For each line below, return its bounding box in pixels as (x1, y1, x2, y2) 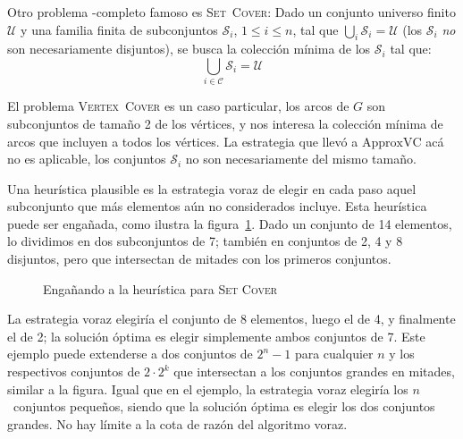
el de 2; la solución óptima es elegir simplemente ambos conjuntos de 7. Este (7, 326, 425, 345)
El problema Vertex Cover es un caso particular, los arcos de (7, 97, 349, 115)
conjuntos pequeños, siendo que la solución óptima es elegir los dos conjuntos (13, 397, 435, 416)
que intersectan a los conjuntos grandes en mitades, (173, 362, 455, 381)
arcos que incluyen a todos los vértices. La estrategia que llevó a (7, 131, 358, 150)
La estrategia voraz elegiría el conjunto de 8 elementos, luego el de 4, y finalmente (7, 309, 456, 328)
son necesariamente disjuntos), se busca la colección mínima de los (7, 39, 371, 58)
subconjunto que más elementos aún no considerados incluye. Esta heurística (7, 197, 427, 215)
